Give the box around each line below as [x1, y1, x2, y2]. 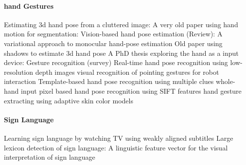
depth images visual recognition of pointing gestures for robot [35, 66, 219, 77]
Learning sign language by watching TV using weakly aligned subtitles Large [4, 132, 233, 143]
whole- [215, 76, 235, 86]
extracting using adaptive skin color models [4, 95, 133, 105]
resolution [4, 66, 34, 77]
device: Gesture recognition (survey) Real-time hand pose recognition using [4, 57, 228, 67]
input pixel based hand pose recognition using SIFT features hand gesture [21, 85, 242, 96]
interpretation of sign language [4, 152, 95, 162]
